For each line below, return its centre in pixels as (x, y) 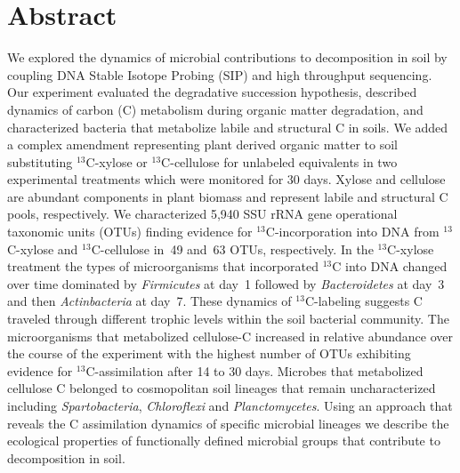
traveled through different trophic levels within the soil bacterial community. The (228, 319)
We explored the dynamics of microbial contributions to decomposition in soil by (227, 57)
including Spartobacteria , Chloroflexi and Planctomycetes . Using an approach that (230, 405)
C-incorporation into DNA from (352, 232)
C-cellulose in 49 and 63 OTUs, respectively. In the (232, 249)
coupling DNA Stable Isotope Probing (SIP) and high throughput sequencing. (220, 74)
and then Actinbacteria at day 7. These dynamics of (149, 301)
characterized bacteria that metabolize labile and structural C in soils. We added (228, 127)
